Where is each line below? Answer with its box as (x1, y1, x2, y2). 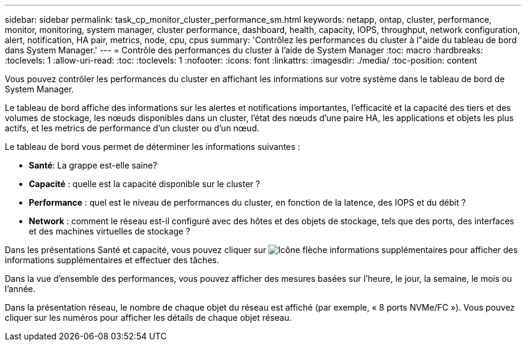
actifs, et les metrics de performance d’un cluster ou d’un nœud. (5, 123, 259, 133)
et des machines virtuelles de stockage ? (29, 226, 190, 236)
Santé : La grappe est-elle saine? (29, 160, 157, 170)
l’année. (5, 284, 36, 294)
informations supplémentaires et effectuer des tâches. (5, 255, 219, 265)
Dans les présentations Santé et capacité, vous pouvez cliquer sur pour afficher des (5, 245, 518, 255)
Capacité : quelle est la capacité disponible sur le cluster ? (29, 179, 260, 189)
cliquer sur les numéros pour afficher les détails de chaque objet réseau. (5, 312, 292, 323)
